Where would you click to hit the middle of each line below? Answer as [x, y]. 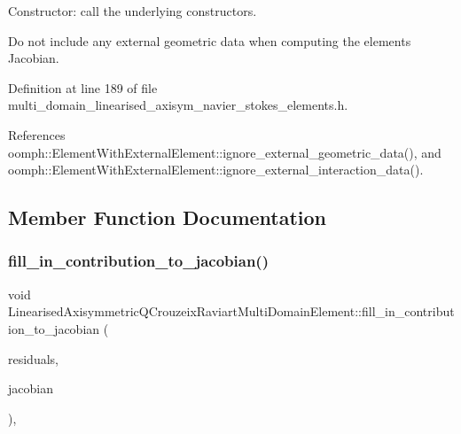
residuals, [33, 358]
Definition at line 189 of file [83, 87]
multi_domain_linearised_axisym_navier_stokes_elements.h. [178, 105]
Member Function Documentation [168, 217]
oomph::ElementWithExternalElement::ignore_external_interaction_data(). [216, 170]
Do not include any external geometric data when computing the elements [210, 40]
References [37, 134]
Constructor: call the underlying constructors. [133, 11]
